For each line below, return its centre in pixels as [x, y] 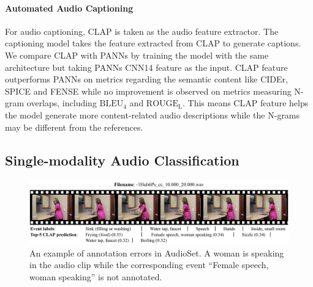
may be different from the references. [74, 127]
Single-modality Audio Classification [122, 160]
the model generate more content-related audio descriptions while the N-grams [153, 114]
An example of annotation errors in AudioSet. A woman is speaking [157, 252]
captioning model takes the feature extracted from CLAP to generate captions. [153, 43]
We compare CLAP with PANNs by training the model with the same [137, 55]
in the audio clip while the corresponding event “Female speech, [149, 265]
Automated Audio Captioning [69, 8]
